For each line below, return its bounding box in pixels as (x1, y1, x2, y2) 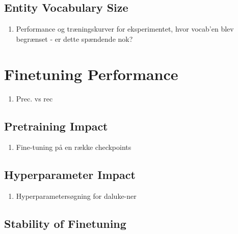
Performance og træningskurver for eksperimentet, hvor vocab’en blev (16, 23, 234, 34)
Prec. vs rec (16, 93, 53, 103)
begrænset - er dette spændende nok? (16, 33, 133, 44)
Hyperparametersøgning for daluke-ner (16, 191, 137, 201)
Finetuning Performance (4, 63, 178, 84)
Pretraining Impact (4, 118, 108, 134)
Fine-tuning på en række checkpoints (16, 142, 131, 152)
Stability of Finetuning (4, 216, 126, 231)
